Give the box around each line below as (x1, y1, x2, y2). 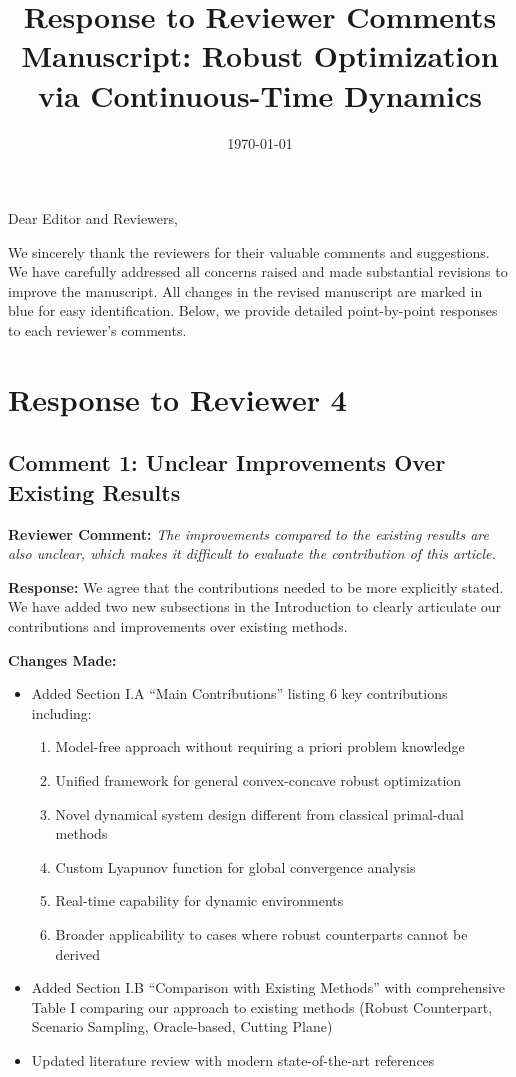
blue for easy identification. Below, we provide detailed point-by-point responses (8, 300, 498, 321)
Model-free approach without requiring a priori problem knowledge (55, 736, 465, 757)
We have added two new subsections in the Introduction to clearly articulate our (8, 596, 502, 617)
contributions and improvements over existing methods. (8, 616, 348, 636)
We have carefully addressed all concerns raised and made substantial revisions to (8, 261, 508, 282)
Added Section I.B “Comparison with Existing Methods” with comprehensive (31, 977, 506, 998)
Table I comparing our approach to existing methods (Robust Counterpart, (31, 996, 493, 1017)
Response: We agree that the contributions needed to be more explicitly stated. (8, 576, 504, 597)
